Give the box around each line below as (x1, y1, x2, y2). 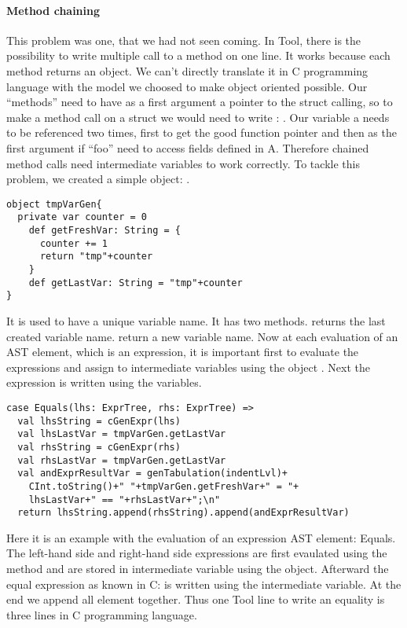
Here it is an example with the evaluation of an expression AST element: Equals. (6, 529, 396, 545)
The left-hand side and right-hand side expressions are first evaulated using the (6, 545, 387, 561)
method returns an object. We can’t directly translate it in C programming (6, 62, 368, 79)
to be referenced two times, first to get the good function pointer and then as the (6, 124, 397, 141)
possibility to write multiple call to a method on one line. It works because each (6, 47, 390, 64)
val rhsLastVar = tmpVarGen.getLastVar (17, 454, 226, 466)
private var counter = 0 (17, 211, 147, 223)
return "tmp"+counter (39, 251, 153, 263)
